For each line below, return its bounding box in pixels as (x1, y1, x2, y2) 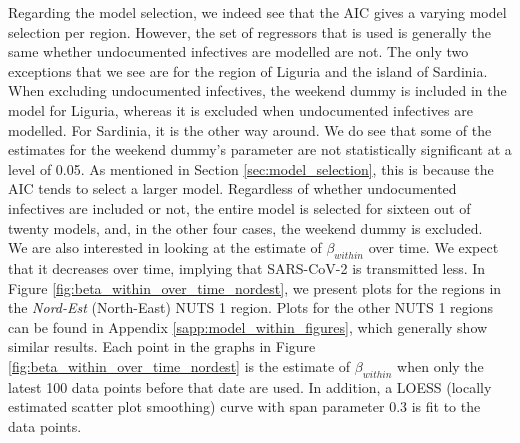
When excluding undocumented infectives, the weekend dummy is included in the (8, 80, 507, 101)
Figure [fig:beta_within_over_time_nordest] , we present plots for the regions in (8, 277, 502, 298)
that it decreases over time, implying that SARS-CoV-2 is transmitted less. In (8, 257, 486, 278)
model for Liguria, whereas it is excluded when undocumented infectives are (8, 99, 473, 120)
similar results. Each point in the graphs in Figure (8, 336, 316, 357)
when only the (397, 355, 484, 376)
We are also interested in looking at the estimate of (8, 237, 322, 258)
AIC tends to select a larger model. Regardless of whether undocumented (8, 178, 457, 199)
